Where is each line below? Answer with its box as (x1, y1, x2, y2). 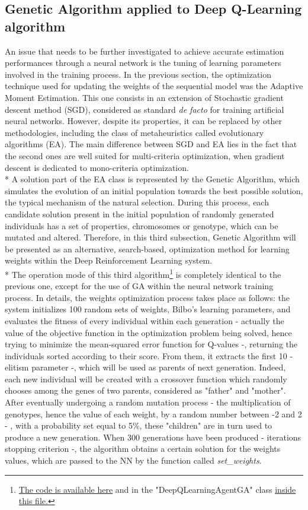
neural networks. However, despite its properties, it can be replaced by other (5, 115, 283, 127)
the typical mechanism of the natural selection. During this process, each (5, 196, 269, 208)
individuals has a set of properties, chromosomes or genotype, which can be (5, 219, 278, 232)
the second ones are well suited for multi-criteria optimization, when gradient (5, 149, 285, 161)
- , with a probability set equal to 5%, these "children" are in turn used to (5, 419, 272, 432)
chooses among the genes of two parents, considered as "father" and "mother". (5, 384, 286, 397)
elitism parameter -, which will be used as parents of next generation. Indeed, (5, 361, 286, 373)
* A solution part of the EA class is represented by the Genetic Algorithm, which (5, 173, 300, 185)
